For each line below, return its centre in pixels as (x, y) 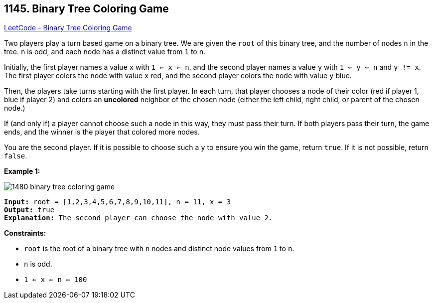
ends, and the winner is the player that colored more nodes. (102, 132)
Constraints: (25, 233)
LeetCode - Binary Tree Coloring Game (68, 28)
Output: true (29, 210)
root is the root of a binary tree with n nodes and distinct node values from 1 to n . (159, 249)
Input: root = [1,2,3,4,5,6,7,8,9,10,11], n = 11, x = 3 (118, 202)
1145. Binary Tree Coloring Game (86, 9)
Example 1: (22, 171)
